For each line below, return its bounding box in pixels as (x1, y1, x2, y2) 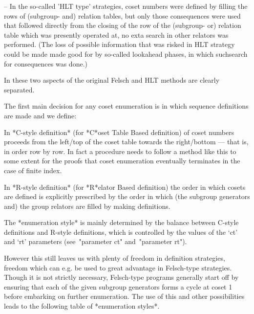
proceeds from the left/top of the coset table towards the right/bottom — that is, (4, 136, 249, 147)
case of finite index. (4, 165, 62, 175)
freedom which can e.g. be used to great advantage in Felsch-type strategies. (4, 262, 232, 272)
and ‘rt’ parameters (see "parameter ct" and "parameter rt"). (4, 236, 187, 247)
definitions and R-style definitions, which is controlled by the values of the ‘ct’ (4, 226, 238, 237)
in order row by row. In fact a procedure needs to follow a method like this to (4, 146, 236, 156)
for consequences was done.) (4, 58, 87, 68)
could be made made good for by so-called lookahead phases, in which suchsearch (4, 48, 248, 59)
